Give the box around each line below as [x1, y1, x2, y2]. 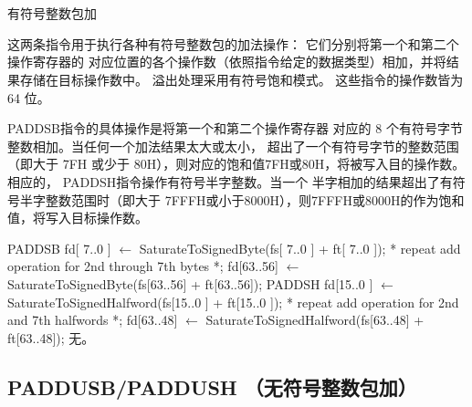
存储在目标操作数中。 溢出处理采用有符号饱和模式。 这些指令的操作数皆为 [19, 69, 464, 89]
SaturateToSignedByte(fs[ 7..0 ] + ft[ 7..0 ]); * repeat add [139, 238, 461, 257]
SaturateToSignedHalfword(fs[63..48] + [205, 310, 425, 329]
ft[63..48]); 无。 [7, 328, 95, 347]
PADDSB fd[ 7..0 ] [7, 238, 111, 257]
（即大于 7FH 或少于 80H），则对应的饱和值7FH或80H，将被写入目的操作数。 [7, 154, 466, 173]
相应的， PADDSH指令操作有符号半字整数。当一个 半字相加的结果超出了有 [7, 172, 453, 191]
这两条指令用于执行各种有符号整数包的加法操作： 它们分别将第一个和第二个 [7, 34, 459, 53]
